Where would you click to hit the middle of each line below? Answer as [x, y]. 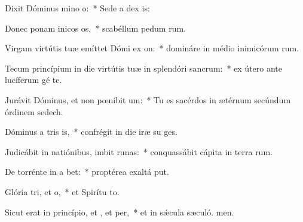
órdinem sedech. [34, 111]
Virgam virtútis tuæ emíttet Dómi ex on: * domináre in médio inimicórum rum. [152, 48]
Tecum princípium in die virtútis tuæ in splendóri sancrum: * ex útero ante [144, 68]
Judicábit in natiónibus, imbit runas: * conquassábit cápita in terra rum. [139, 151]
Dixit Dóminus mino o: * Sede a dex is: [77, 8]
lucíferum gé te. [33, 80]
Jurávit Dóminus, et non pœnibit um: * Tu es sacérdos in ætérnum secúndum [148, 99]
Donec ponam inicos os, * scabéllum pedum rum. [96, 28]
